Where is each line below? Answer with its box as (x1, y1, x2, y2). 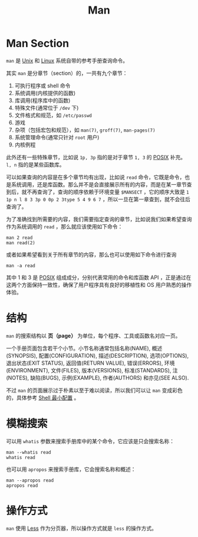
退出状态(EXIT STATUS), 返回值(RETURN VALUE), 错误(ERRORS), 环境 (6, 359, 175, 366)
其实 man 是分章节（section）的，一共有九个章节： (6, 69, 128, 77)
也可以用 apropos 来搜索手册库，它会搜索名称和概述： (6, 466, 136, 473)
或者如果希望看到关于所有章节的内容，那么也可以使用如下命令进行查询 (6, 251, 177, 258)
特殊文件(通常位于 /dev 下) (14, 104, 79, 111)
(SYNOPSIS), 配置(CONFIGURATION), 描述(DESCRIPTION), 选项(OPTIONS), (6, 352, 189, 359)
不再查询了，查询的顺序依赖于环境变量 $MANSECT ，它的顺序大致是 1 (26, 188, 190, 195)
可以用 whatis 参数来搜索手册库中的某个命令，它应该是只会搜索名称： (6, 437, 175, 444)
